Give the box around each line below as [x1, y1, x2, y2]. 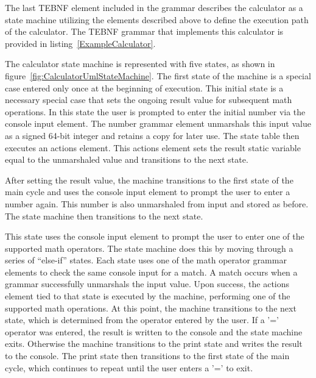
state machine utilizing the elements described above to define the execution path [5, 13, 309, 26]
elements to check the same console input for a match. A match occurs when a [5, 265, 298, 278]
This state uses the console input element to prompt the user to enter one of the [5, 230, 304, 243]
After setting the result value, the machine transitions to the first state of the [5, 173, 293, 186]
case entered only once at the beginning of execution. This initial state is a [5, 81, 284, 94]
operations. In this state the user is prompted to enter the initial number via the [5, 105, 306, 118]
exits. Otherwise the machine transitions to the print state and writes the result [5, 337, 303, 350]
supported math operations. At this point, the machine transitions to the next [5, 301, 297, 314]
